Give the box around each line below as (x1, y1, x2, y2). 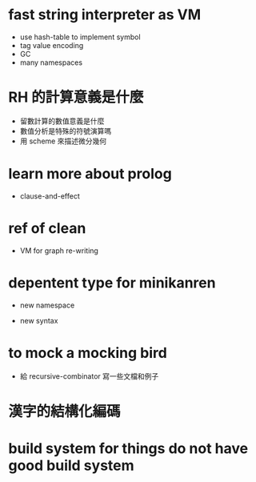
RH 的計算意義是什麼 (8, 88, 144, 106)
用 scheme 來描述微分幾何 (19, 136, 106, 146)
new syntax (19, 315, 58, 325)
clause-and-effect (19, 191, 80, 201)
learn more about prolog (8, 165, 172, 183)
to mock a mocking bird (8, 343, 168, 362)
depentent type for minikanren (8, 274, 216, 291)
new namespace (19, 300, 75, 310)
